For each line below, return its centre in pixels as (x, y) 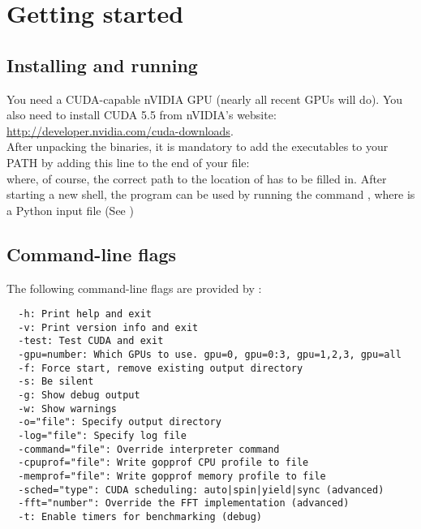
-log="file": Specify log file (102, 436)
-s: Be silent (56, 382)
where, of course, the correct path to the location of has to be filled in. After (197, 178)
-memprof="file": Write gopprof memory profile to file (172, 476)
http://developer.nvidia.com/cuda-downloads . (120, 130)
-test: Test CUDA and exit (91, 341)
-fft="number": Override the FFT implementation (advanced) (184, 503)
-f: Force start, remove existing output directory (161, 368)
